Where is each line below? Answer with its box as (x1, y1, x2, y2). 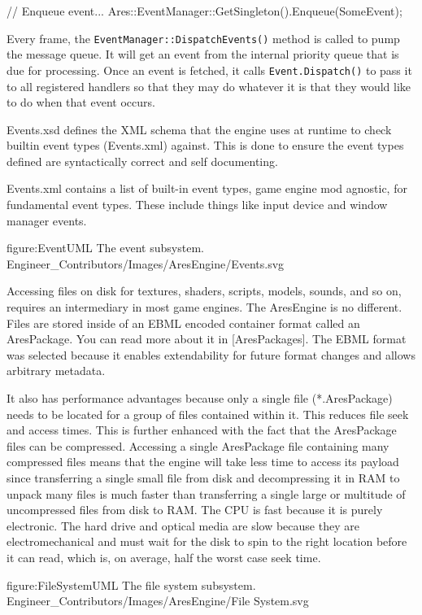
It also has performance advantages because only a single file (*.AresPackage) (7, 390, 393, 406)
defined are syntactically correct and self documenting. (7, 152, 278, 169)
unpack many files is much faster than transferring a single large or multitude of (7, 485, 406, 502)
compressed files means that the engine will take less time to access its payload (7, 453, 399, 470)
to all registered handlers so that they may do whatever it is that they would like (7, 77, 411, 94)
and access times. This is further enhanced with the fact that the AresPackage (7, 421, 397, 438)
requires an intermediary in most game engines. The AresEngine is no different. (7, 299, 402, 316)
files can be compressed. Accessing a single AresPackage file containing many (7, 437, 389, 454)
